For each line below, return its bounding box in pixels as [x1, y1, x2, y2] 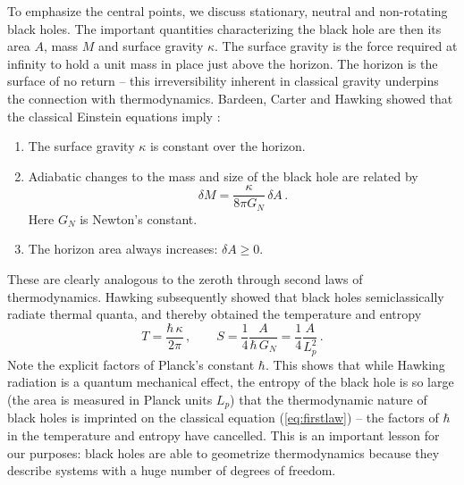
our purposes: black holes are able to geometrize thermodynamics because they [7, 443, 440, 462]
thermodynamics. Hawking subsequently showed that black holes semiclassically [7, 287, 444, 305]
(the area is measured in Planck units [7, 389, 213, 408]
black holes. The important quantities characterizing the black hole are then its [7, 19, 442, 38]
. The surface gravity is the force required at [215, 37, 458, 55]
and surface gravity [98, 37, 204, 55]
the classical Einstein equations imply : [7, 106, 221, 125]
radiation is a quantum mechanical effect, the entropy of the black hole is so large [7, 372, 454, 391]
